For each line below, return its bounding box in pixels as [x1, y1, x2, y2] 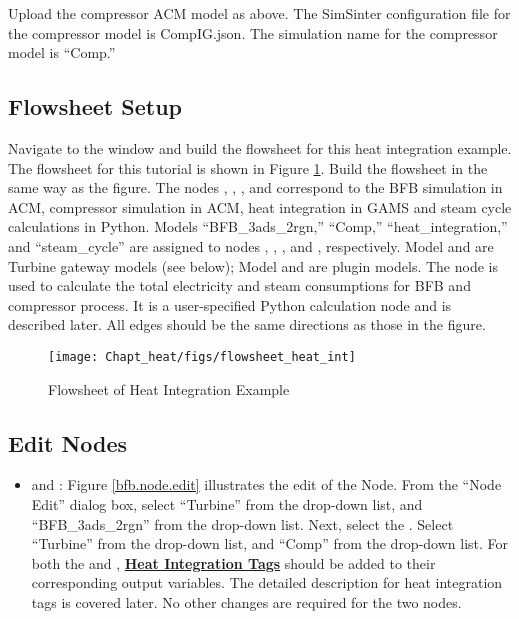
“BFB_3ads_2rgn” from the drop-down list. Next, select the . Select [31, 513, 454, 534]
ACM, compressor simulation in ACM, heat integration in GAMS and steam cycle [8, 196, 512, 217]
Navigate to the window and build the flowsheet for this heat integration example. [8, 137, 512, 158]
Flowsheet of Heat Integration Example [48, 378, 290, 399]
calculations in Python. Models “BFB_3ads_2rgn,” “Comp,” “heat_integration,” [8, 216, 508, 237]
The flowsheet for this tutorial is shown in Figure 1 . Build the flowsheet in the [8, 157, 488, 178]
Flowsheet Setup [8, 91, 182, 122]
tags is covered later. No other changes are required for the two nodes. [31, 591, 462, 612]
